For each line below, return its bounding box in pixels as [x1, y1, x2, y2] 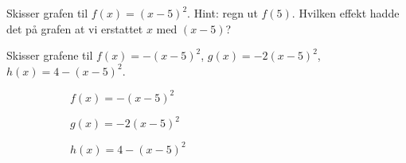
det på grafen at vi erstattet [6, 20, 143, 37]
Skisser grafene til [6, 47, 93, 64]
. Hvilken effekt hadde [291, 5, 400, 21]
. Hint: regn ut [187, 5, 258, 21]
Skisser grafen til [6, 5, 88, 21]
